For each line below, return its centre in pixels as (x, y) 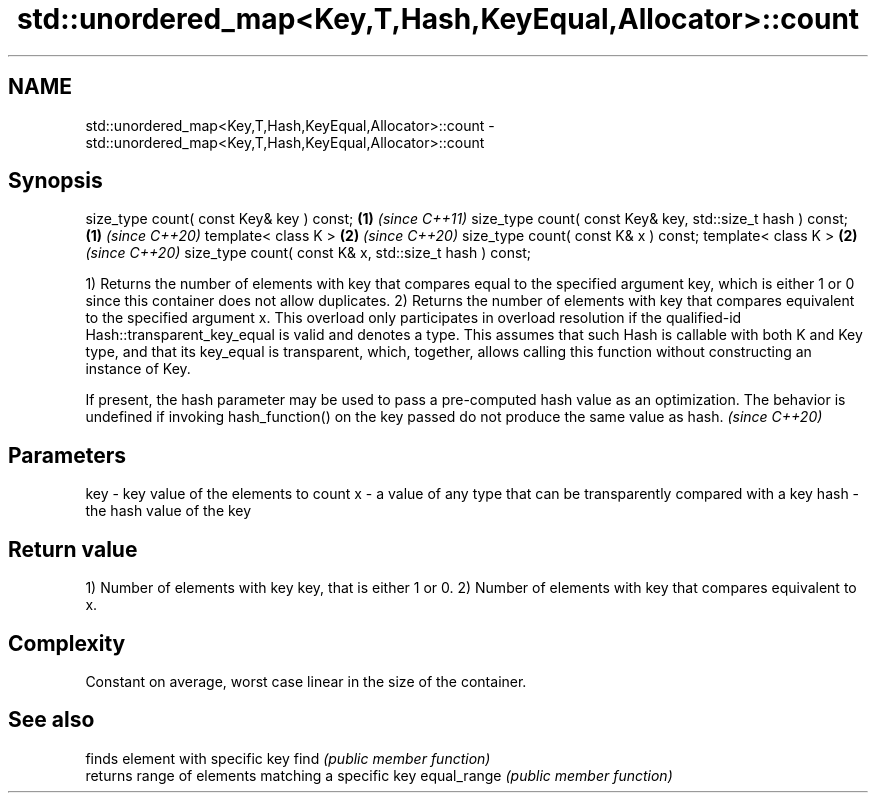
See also (51, 720)
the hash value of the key (168, 511)
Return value (73, 549)
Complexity (67, 643)
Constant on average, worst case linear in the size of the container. (306, 681)
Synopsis (55, 181)
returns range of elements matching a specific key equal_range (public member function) (379, 775)
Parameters (67, 455)
